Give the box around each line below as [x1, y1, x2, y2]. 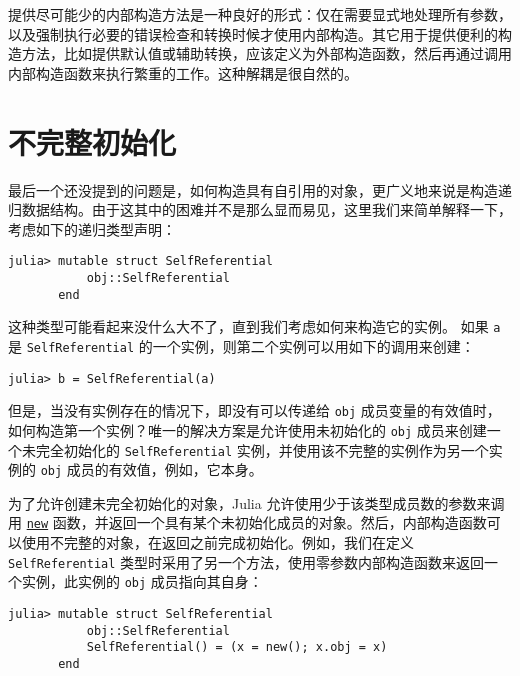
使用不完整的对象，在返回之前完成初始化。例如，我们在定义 [21, 532, 414, 553]
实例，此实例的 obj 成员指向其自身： [21, 571, 263, 592]
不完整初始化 [8, 121, 177, 162]
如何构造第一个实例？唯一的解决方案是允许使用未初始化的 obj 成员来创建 [8, 419, 487, 440]
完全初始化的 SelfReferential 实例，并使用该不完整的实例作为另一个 [35, 439, 489, 460]
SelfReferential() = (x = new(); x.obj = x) [86, 640, 388, 655]
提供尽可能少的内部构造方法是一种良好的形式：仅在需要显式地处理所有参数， [8, 4, 512, 24]
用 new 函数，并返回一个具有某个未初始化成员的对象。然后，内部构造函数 [8, 512, 487, 533]
